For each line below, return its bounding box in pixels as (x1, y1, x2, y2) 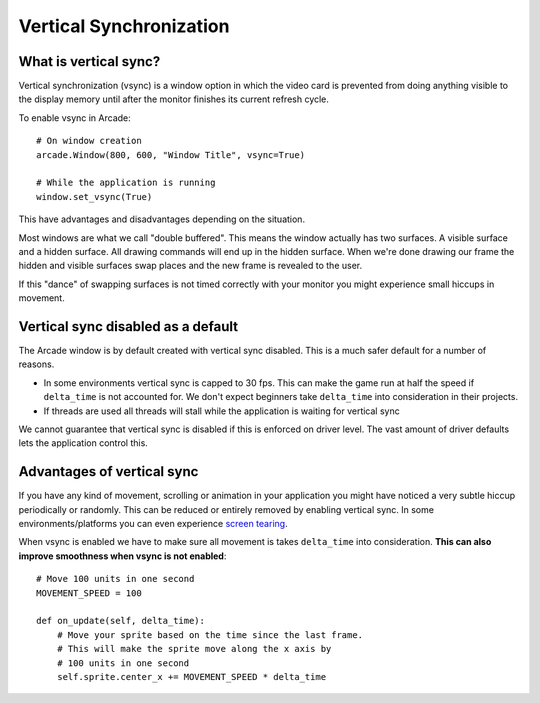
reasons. (18, 358, 55, 370)
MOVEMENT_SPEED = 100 (36, 587, 142, 599)
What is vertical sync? (18, 53, 161, 70)
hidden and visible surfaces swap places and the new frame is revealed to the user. (18, 260, 363, 272)
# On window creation (36, 135, 142, 147)
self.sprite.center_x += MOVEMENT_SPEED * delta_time (56, 671, 327, 682)
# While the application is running (36, 177, 216, 189)
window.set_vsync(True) (36, 191, 153, 202)
